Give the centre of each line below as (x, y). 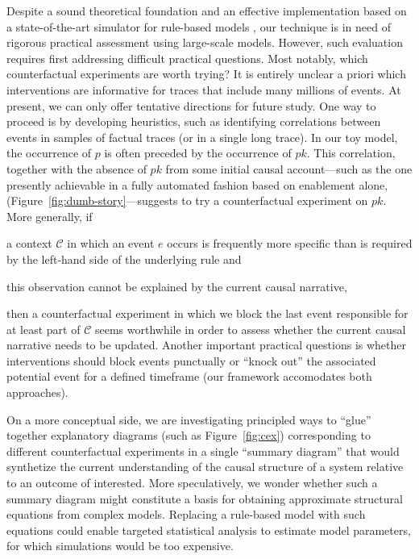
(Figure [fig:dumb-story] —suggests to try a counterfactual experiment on (187, 200)
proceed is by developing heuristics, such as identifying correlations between (194, 121)
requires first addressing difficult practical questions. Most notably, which (187, 58)
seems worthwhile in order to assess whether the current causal (250, 329)
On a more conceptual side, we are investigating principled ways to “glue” (189, 419)
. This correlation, (351, 153)
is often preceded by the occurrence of (198, 153)
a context (29, 243)
